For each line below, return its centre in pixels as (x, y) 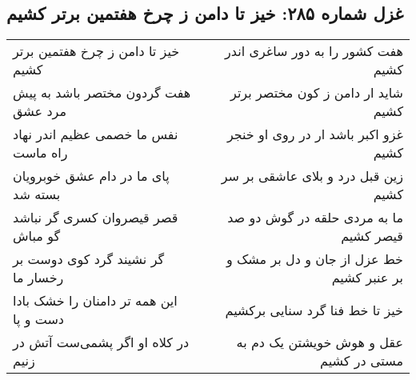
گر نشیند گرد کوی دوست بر (89, 259)
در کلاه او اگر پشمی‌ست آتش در (101, 342)
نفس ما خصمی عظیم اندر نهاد (96, 134)
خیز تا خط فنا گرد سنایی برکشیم (314, 310)
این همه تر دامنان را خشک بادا (95, 301)
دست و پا (38, 319)
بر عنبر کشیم (367, 278)
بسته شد (37, 194)
